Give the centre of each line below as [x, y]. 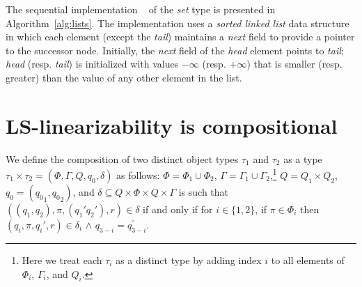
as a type [303, 158]
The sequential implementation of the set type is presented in [141, 9]
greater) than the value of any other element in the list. [124, 77]
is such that [204, 191]
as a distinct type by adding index [189, 259]
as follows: [138, 174]
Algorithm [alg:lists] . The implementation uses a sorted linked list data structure [178, 23]
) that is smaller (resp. [294, 64]
